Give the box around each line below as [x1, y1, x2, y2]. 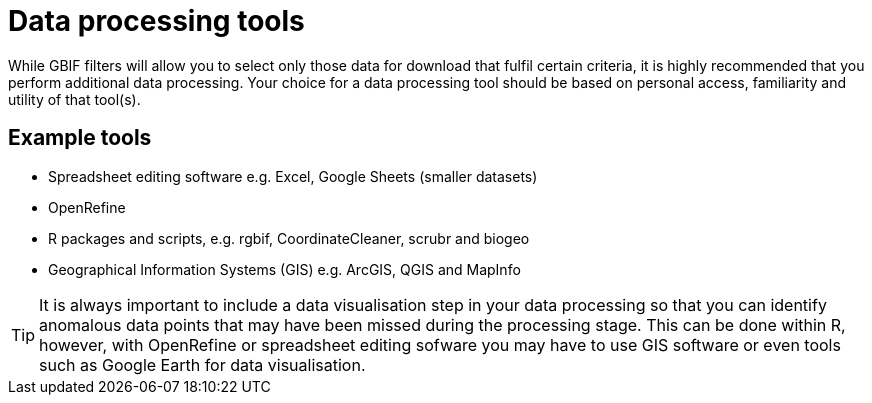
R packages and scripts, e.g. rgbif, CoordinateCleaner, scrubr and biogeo [48, 229, 530, 247]
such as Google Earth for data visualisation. [39, 354, 366, 375]
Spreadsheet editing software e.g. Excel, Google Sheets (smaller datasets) [48, 167, 538, 185]
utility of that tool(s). [8, 90, 141, 108]
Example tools [8, 125, 152, 151]
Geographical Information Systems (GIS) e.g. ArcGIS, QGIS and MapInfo [48, 260, 521, 278]
